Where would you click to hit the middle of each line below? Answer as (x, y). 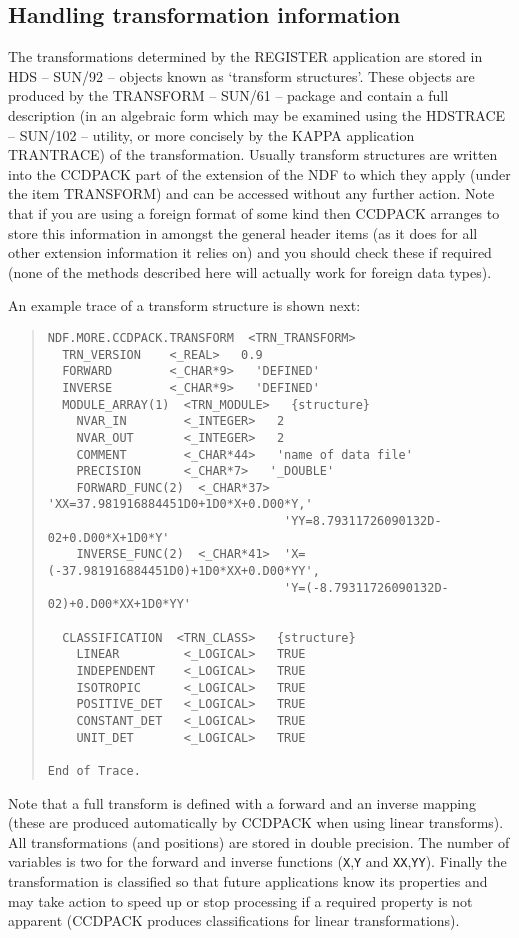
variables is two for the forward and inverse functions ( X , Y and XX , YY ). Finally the (257, 861)
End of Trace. (94, 770)
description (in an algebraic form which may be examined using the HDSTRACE (257, 114)
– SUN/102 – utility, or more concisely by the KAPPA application (211, 134)
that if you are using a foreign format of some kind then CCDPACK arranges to (254, 212)
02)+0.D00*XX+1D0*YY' (119, 604)
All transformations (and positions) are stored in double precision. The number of (259, 841)
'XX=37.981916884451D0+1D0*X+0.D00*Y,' (180, 504)
